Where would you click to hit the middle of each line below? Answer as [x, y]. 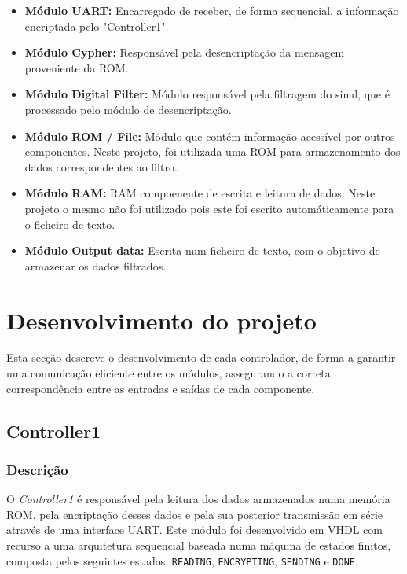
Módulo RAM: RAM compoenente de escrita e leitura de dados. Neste [200, 193]
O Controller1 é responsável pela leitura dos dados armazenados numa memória [198, 499]
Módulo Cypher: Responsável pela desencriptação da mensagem [185, 52]
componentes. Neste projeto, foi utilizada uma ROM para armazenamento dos [213, 151]
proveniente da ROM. [77, 67]
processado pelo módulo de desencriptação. [128, 109]
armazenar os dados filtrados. [95, 265]
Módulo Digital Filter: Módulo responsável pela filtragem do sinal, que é [207, 94]
